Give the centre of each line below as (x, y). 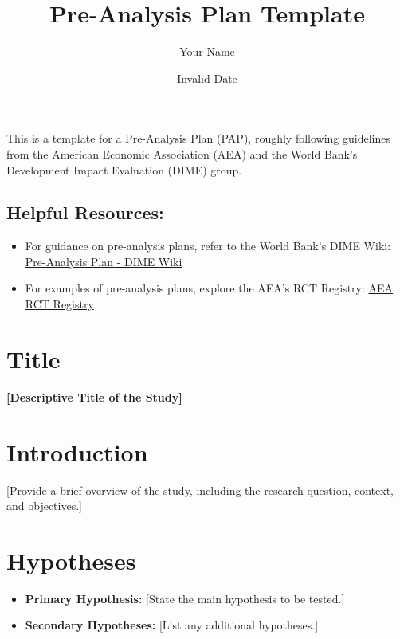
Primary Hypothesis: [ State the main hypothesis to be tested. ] (185, 598)
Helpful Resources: (85, 212)
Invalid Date (207, 78)
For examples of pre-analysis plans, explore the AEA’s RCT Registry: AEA (209, 288)
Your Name (207, 51)
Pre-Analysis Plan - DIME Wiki (104, 261)
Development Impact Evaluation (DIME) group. (124, 169)
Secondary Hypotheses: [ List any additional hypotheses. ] (172, 625)
